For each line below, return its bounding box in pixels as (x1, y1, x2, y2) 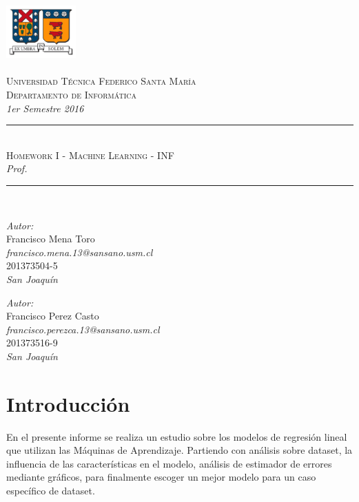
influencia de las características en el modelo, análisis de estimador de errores (6, 456, 332, 470)
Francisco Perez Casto (6, 308, 99, 323)
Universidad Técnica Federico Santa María (6, 74, 196, 88)
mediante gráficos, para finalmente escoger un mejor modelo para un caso (6, 470, 316, 484)
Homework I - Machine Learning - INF (6, 147, 174, 162)
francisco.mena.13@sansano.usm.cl (6, 244, 153, 259)
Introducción (6, 389, 130, 417)
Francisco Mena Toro (6, 231, 95, 246)
